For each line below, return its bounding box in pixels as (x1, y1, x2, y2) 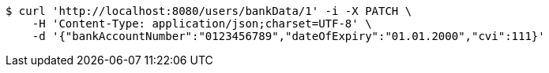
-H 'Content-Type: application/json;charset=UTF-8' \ (32, 17, 372, 30)
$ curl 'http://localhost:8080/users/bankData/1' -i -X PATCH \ (6, 5, 412, 17)
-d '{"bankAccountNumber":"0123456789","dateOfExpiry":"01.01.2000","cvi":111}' (32, 30, 545, 42)
